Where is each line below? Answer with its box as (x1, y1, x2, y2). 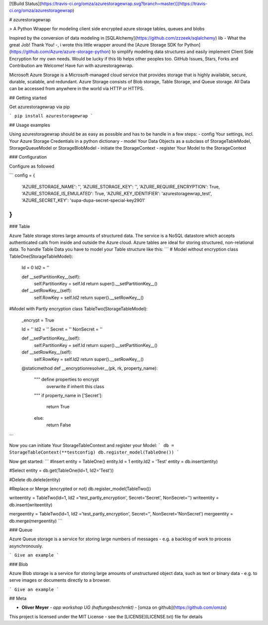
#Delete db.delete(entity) (9, 476, 61, 483)
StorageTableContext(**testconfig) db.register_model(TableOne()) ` (9, 450, 180, 455)
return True (46, 404, 69, 410)
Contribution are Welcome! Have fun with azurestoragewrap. (9, 62, 134, 69)
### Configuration (9, 154, 47, 160)
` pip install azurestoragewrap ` (9, 113, 93, 119)
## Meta (9, 595, 27, 602)
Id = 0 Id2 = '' (21, 265, 50, 271)
